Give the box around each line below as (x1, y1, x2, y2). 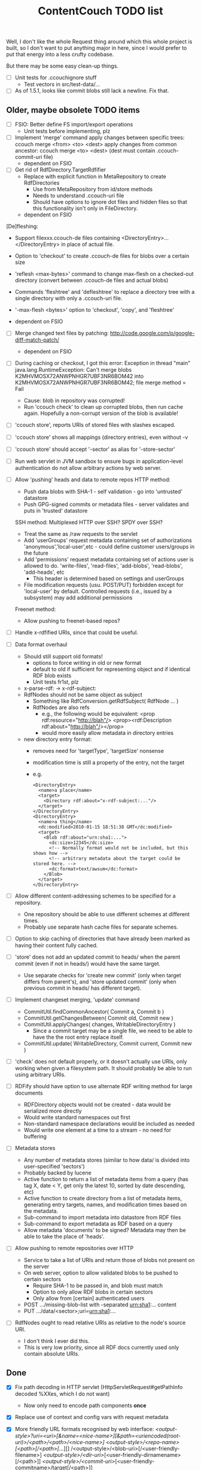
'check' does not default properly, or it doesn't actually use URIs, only (14, 1058, 187, 1065)
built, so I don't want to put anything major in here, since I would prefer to (6, 44, 187, 52)
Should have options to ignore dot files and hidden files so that (32, 198, 187, 206)
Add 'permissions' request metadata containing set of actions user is (23, 556, 194, 563)
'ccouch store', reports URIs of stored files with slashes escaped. (14, 421, 176, 429)
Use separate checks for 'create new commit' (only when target (23, 972, 181, 979)
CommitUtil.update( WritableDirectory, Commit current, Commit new (23, 1040, 192, 1047)
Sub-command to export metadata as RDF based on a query (23, 1220, 173, 1227)
